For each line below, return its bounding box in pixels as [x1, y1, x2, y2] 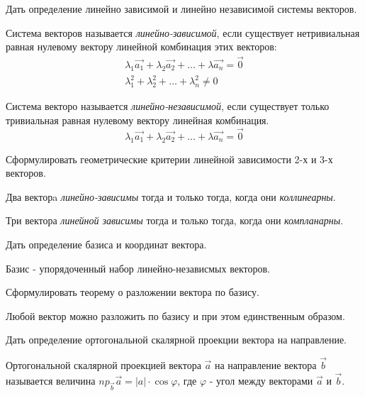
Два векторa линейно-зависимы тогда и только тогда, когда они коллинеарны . [6, 189, 336, 204]
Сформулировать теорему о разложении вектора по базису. [6, 285, 259, 299]
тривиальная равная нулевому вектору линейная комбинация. [6, 112, 269, 127]
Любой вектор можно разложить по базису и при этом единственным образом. [6, 308, 345, 323]
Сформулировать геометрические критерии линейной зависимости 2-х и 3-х [6, 151, 333, 166]
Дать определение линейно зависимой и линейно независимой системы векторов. [6, 1, 357, 16]
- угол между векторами [209, 373, 313, 387]
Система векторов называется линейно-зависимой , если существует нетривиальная [6, 25, 360, 40]
